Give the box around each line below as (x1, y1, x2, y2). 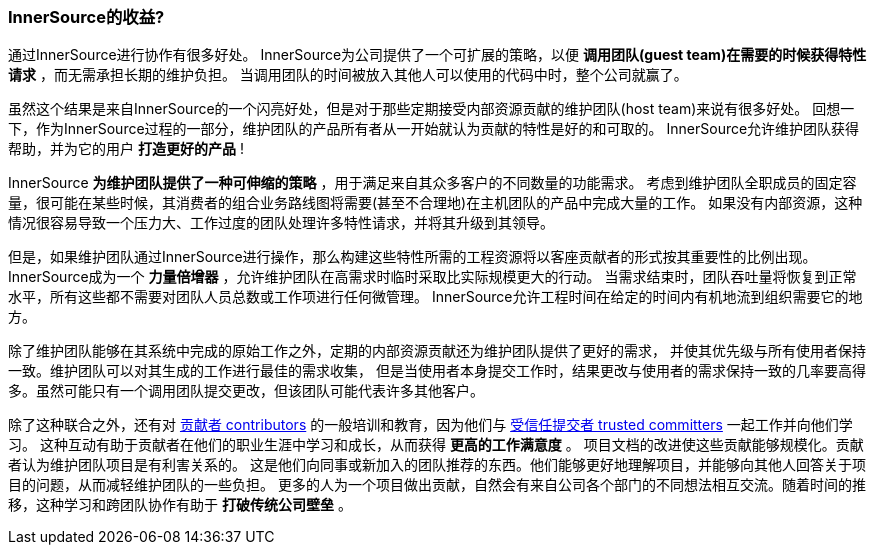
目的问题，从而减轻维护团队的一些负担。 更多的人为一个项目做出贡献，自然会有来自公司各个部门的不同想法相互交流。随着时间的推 (8, 476, 866, 494)
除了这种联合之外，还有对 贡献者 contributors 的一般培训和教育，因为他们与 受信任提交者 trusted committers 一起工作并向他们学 (8, 416, 853, 434)
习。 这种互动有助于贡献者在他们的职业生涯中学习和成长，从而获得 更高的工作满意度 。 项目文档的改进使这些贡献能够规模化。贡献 (8, 436, 864, 454)
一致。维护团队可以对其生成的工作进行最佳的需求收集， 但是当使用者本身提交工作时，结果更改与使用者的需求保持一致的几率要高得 (8, 362, 866, 380)
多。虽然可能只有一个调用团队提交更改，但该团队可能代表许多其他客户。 (8, 382, 484, 400)
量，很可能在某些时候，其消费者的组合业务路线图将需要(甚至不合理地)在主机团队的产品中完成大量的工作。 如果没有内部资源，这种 (8, 194, 863, 212)
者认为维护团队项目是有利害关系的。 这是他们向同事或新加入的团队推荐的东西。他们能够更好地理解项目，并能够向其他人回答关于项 (8, 456, 866, 474)
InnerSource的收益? (8, 7, 165, 27)
